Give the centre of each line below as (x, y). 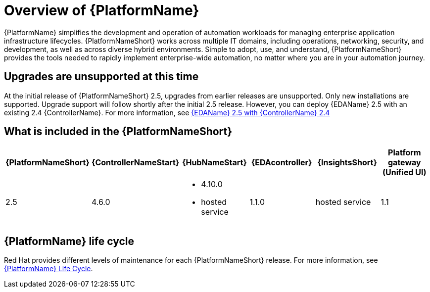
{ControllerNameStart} (135, 163)
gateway (404, 163)
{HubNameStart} (214, 163)
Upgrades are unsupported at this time (101, 77)
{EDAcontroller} (282, 163)
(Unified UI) (405, 172)
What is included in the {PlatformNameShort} (118, 132)
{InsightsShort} (347, 163)
